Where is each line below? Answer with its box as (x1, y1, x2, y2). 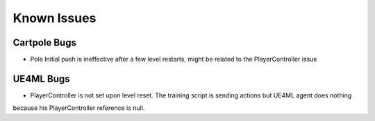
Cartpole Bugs (12, 37, 76, 48)
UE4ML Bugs (12, 73, 70, 84)
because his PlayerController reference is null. (12, 104, 145, 112)
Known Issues (12, 10, 97, 26)
